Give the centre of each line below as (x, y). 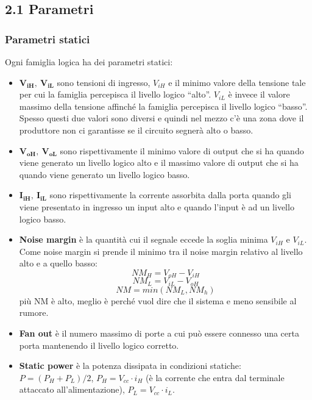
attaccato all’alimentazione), (72, 389)
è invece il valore (259, 94)
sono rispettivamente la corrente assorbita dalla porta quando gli (170, 195)
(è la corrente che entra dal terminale (215, 377)
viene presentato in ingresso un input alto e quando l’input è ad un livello (157, 206)
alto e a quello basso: (58, 263)
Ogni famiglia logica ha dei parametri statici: (89, 62)
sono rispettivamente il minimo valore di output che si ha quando (182, 150)
